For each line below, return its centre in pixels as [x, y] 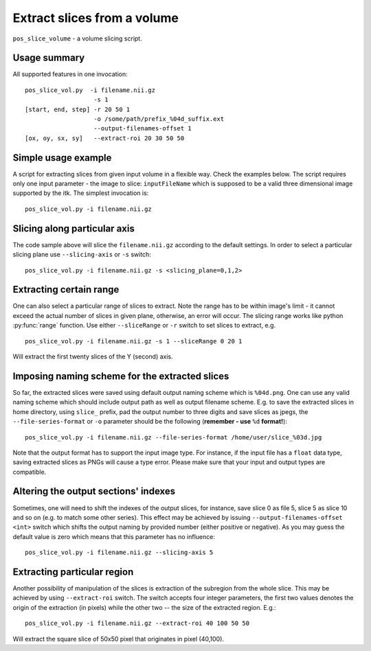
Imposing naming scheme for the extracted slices [121, 376]
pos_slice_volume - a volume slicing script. [77, 38]
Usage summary [49, 58]
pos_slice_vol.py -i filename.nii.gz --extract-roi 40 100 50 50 [137, 624]
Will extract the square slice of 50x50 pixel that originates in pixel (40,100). [119, 639]
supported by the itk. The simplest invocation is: [81, 193]
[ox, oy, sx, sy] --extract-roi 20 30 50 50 [105, 138]
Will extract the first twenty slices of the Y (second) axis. [93, 356]
